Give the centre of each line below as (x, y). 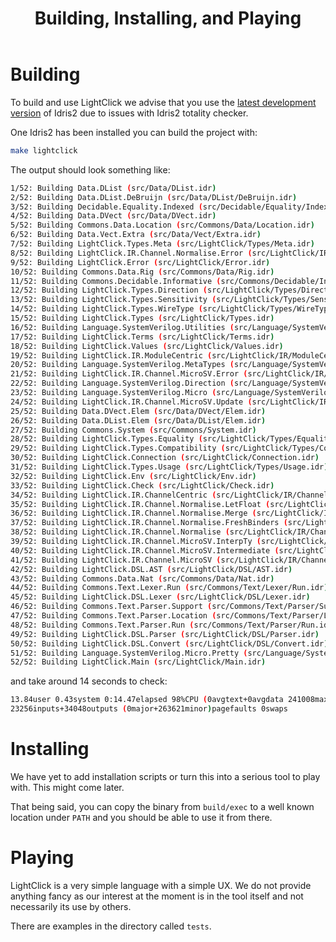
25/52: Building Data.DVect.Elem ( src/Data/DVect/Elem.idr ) (138, 411)
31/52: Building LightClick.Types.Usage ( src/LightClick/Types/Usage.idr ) (169, 467)
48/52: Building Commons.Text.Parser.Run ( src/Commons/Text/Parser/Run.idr (171, 625)
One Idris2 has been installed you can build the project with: (134, 132)
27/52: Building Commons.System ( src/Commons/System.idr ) (133, 430)
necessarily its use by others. (71, 906)
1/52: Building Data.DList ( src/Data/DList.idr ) (113, 188)
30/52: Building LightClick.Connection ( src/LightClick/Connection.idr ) (165, 458)
